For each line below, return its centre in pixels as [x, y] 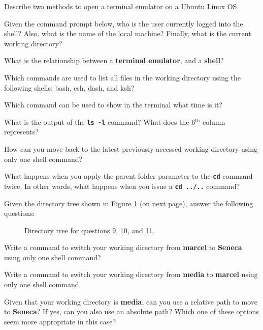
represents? [21, 132]
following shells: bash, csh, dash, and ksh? [69, 87]
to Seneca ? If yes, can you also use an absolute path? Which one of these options [131, 311]
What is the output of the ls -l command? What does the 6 [100, 121]
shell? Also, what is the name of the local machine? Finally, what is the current [128, 33]
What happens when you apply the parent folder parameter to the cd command [128, 176]
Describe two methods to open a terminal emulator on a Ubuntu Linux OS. [122, 6]
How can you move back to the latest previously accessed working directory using [131, 149]
